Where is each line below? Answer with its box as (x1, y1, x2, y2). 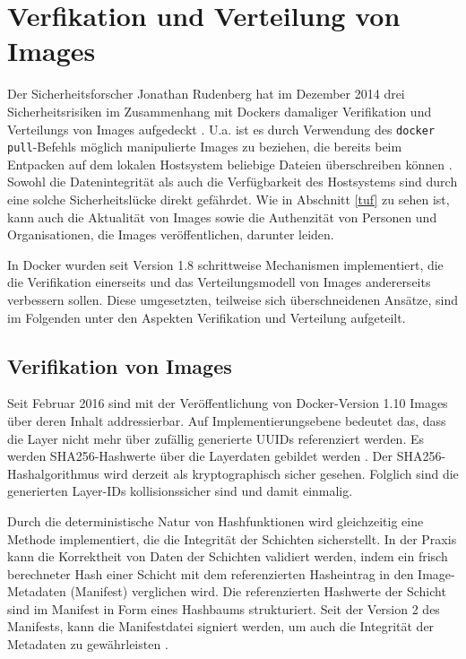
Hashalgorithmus (7, 464, 99, 482)
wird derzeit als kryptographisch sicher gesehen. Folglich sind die (103, 464, 459, 482)
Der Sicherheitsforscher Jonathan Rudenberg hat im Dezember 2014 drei (7, 84, 405, 103)
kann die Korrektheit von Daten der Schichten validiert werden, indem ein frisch (7, 547, 448, 566)
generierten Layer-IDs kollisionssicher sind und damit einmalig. (7, 481, 353, 500)
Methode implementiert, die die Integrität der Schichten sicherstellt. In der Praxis (7, 529, 457, 548)
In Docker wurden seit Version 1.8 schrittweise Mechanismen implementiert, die (7, 255, 444, 273)
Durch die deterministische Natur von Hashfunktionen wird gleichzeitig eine (7, 511, 424, 530)
